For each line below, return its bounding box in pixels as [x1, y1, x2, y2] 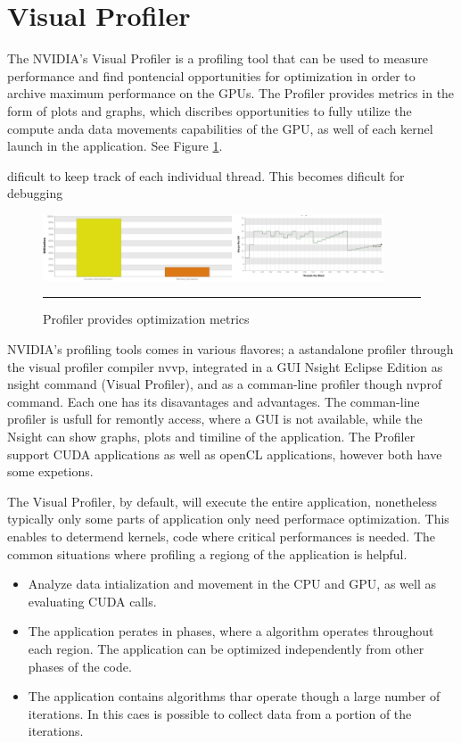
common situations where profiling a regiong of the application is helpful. [7, 544, 407, 563]
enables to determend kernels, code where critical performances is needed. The [7, 526, 435, 545]
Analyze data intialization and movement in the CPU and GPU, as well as [28, 574, 436, 593]
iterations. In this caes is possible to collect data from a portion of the [28, 704, 412, 722]
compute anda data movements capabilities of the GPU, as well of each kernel [7, 119, 433, 137]
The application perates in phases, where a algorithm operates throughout [28, 622, 434, 640]
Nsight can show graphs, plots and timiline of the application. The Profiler [7, 426, 416, 445]
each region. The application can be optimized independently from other [28, 639, 424, 657]
